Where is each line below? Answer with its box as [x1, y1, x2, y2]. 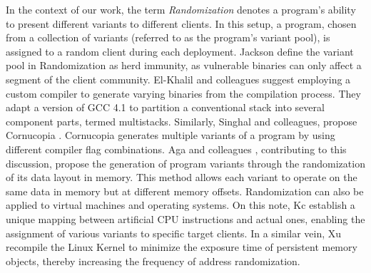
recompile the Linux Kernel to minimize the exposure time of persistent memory [6, 239, 357, 254]
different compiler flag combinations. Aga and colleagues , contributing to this [6, 141, 347, 156]
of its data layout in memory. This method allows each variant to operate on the [6, 170, 357, 185]
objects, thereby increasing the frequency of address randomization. [6, 253, 300, 268]
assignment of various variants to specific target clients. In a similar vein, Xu [6, 225, 342, 240]
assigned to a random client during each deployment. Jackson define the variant [6, 43, 354, 58]
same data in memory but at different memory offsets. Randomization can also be [6, 183, 364, 198]
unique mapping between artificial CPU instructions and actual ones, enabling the [6, 211, 365, 226]
